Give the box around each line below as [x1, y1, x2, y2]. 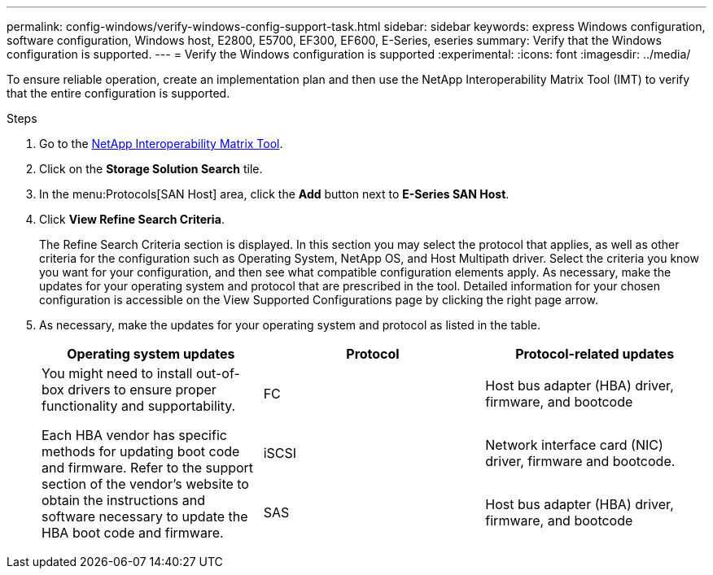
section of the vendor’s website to [42, 476, 249, 492]
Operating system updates [67, 346, 235, 362]
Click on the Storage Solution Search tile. [39, 162, 263, 176]
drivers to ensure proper [68, 381, 217, 398]
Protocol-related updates [515, 346, 675, 362]
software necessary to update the [42, 508, 248, 525]
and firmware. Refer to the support [42, 460, 254, 476]
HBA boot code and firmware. [42, 525, 224, 541]
